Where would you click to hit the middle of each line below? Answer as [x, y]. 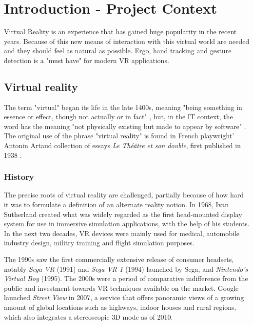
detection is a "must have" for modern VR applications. [87, 60]
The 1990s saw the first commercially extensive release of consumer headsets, [119, 259]
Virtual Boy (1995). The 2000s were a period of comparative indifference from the [126, 278]
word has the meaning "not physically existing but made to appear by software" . [125, 126]
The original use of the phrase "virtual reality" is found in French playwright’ [119, 136]
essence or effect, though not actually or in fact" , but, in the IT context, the [118, 117]
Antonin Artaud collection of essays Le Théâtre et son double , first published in [122, 145]
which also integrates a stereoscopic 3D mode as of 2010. [88, 316]
